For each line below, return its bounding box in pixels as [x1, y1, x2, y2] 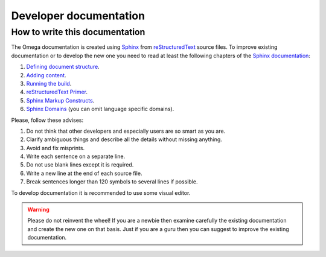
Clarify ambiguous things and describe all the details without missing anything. [26, 136, 223, 143]
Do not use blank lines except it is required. [26, 161, 134, 168]
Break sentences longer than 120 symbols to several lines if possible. [26, 178, 198, 185]
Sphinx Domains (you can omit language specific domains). [26, 106, 174, 113]
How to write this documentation [11, 27, 145, 37]
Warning [27, 206, 50, 214]
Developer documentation [11, 9, 145, 22]
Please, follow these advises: [11, 116, 84, 124]
